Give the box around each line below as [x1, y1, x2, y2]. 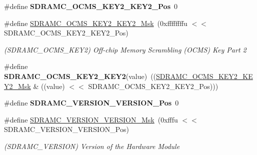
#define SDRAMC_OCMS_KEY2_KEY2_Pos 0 [4, 1, 177, 11]
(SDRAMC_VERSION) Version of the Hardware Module [4, 140, 180, 151]
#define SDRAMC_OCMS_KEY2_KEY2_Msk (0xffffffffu [4, 17, 187, 28]
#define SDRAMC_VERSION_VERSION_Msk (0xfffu [4, 114, 178, 124]
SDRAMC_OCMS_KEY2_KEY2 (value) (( [4, 70, 156, 81]
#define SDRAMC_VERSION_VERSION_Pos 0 [4, 97, 179, 108]
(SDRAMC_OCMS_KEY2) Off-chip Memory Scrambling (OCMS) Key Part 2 [4, 44, 246, 54]
